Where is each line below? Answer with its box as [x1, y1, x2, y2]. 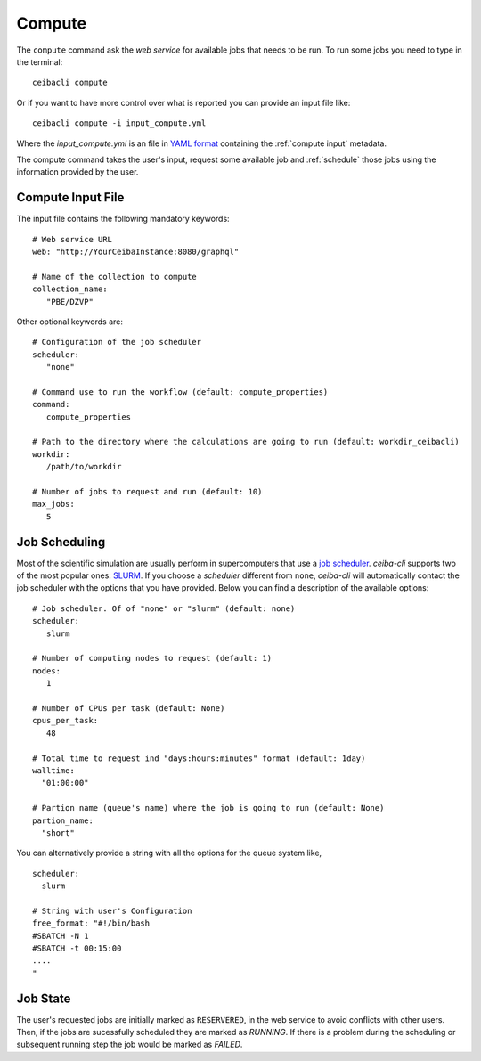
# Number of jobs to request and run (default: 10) [32, 486, 263, 496]
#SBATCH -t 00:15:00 [32, 943, 122, 953]
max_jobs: [32, 499, 75, 510]
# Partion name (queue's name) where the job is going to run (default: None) [32, 803, 385, 813]
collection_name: [32, 284, 108, 294]
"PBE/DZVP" [45, 297, 94, 306]
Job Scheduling [16, 535, 106, 550]
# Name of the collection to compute [32, 272, 198, 282]
